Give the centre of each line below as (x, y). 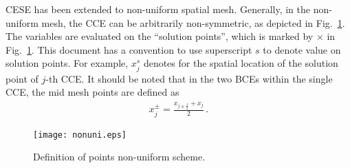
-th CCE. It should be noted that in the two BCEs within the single (189, 78)
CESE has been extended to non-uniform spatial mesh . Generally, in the (158, 9)
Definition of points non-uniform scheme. (119, 157)
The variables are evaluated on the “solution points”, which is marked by (160, 36)
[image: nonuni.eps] (80, 135)
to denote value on (302, 49)
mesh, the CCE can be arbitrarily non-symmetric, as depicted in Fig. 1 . (193, 22)
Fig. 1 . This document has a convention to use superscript (129, 49)
